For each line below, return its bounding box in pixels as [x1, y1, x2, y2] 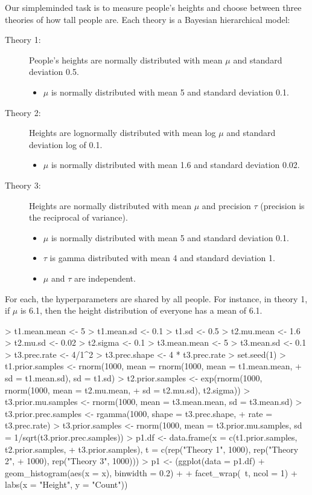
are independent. [74, 271, 136, 284]
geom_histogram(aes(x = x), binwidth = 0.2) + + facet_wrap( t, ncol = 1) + [5, 466, 298, 479]
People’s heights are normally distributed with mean [29, 53, 223, 66]
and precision [202, 199, 251, 212]
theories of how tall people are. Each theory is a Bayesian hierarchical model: [5, 13, 290, 25]
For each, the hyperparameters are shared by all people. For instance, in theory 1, [5, 292, 308, 305]
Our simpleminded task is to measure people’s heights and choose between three [5, 1, 302, 13]
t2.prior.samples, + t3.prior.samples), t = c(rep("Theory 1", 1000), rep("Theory [5, 442, 299, 455]
